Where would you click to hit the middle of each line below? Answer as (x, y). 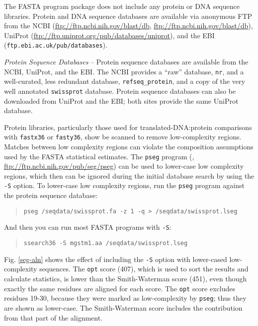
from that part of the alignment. (53, 317)
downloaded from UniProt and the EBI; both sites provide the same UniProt (121, 100)
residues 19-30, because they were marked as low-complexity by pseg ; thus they (125, 298)
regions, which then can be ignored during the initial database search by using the (129, 175)
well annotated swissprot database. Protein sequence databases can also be (120, 91)
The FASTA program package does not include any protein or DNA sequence (122, 6)
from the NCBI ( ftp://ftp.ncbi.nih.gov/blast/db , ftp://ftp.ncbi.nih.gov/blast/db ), (129, 26)
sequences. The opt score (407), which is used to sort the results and (144, 269)
